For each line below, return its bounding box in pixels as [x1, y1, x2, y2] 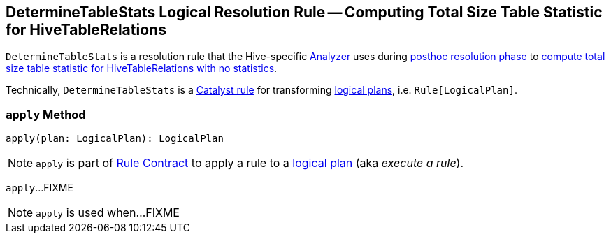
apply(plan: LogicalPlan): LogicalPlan [6, 133, 224, 145]
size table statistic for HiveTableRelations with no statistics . [6, 62, 278, 75]
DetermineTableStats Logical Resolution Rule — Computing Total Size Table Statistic [6, 3, 603, 21]
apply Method [6, 107, 86, 122]
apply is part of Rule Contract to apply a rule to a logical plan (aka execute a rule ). [36, 156, 464, 171]
